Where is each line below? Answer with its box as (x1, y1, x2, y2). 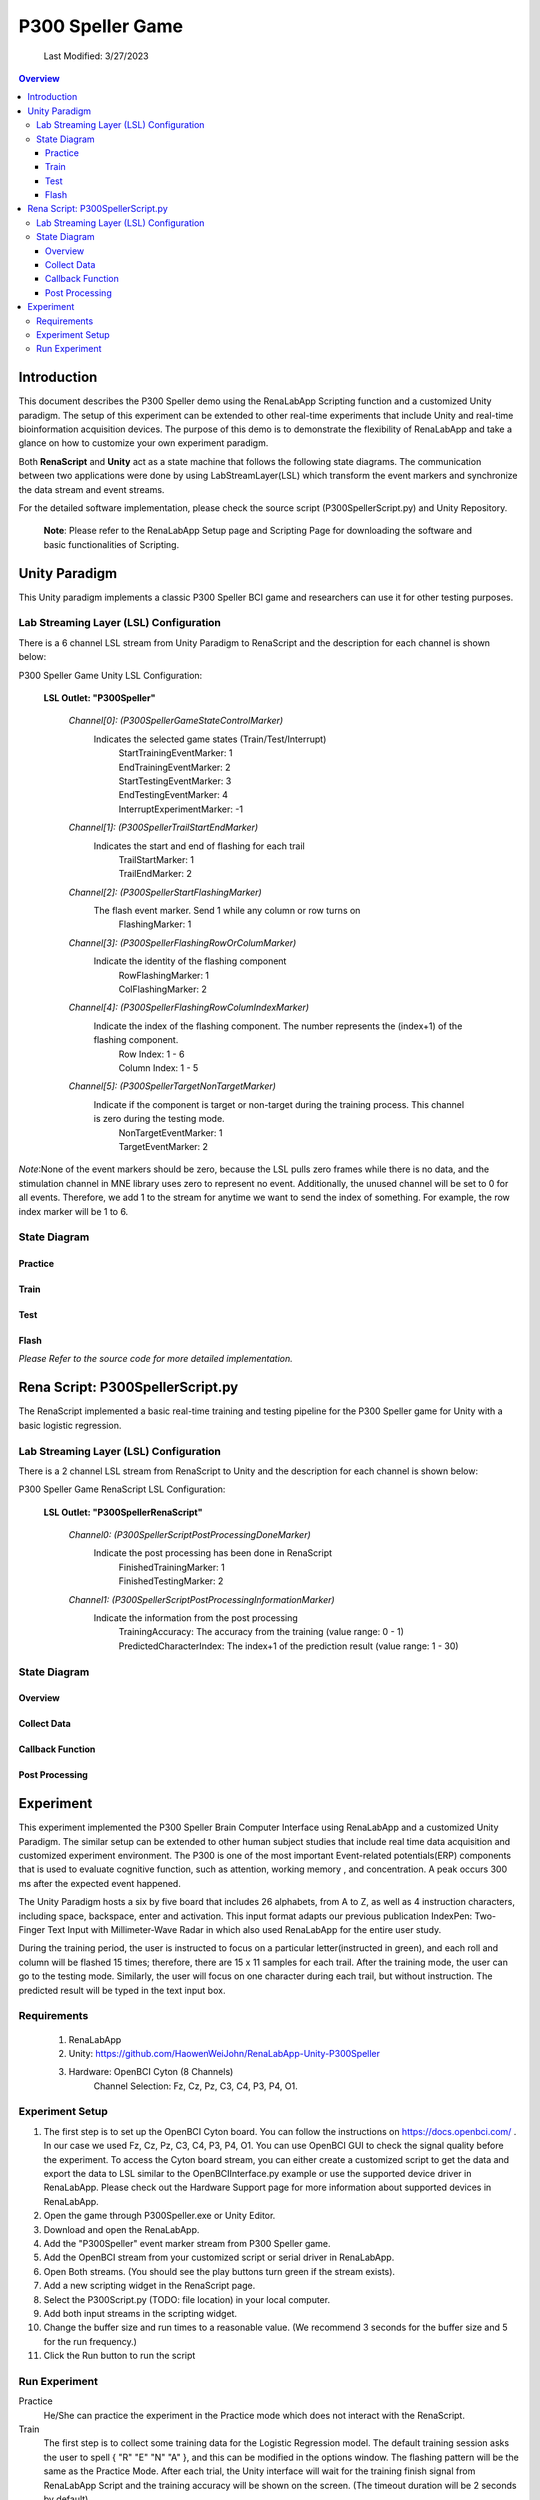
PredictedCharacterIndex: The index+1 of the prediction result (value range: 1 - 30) (118, 1640, 459, 1652)
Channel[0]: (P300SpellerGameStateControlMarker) (68, 715, 284, 727)
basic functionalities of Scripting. (43, 538, 180, 550)
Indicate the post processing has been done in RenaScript (93, 1547, 333, 1559)
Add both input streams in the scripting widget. (43, 2307, 238, 2319)
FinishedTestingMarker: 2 (118, 1575, 224, 1587)
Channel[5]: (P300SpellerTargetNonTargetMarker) (68, 1080, 277, 1092)
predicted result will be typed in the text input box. (18, 1984, 226, 1996)
